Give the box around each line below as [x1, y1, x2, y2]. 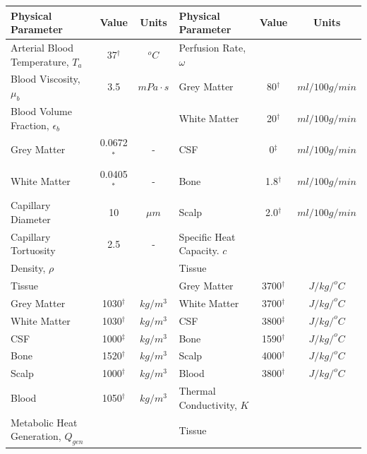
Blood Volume [11, 104, 72, 119]
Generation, [11, 429, 61, 443]
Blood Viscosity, [11, 71, 80, 86]
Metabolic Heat [11, 414, 78, 429]
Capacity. [179, 243, 219, 258]
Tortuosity [11, 243, 56, 258]
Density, [11, 261, 46, 275]
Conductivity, [179, 397, 237, 412]
